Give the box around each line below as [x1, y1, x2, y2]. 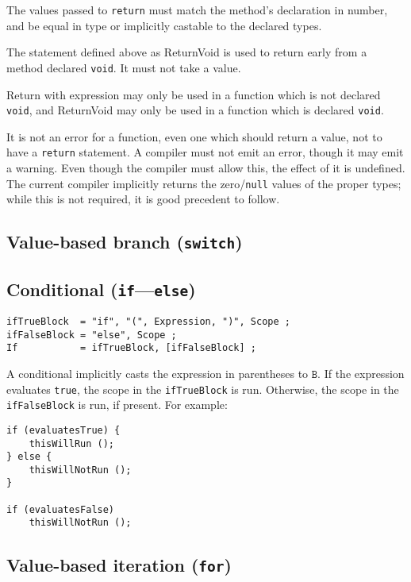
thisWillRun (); [29, 437, 115, 449]
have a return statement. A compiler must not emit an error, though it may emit [6, 144, 404, 160]
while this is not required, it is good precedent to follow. [6, 191, 280, 207]
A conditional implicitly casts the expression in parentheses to [6, 364, 309, 381]
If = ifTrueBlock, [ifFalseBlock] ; [6, 342, 256, 354]
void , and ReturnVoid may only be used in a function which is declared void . [6, 102, 384, 118]
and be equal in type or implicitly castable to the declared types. [6, 17, 322, 33]
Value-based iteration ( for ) [6, 552, 232, 576]
